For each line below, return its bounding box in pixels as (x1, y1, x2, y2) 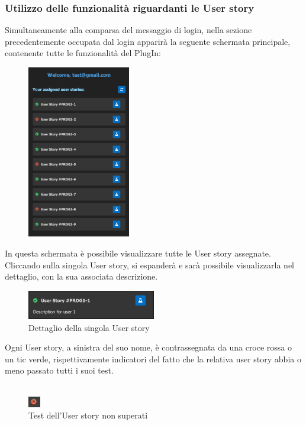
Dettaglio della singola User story (28, 321, 150, 333)
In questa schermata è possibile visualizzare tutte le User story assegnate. (5, 246, 271, 259)
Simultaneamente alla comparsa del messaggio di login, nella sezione (5, 24, 252, 36)
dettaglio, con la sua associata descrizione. (5, 270, 158, 283)
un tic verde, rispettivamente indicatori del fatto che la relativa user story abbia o (5, 352, 301, 365)
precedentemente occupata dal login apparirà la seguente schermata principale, (5, 35, 291, 47)
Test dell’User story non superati (28, 409, 148, 421)
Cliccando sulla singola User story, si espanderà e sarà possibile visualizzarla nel (5, 258, 295, 271)
